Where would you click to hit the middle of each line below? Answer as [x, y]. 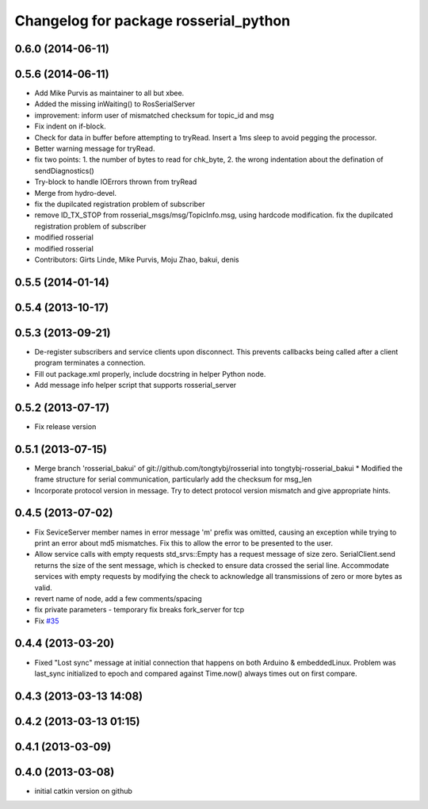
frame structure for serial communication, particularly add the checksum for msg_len [173, 479]
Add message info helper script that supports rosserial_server [136, 385]
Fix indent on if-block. [70, 126]
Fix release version [65, 426]
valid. [44, 588]
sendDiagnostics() [64, 171]
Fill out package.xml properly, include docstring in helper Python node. [150, 374]
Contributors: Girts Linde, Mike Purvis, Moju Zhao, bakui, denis [137, 259]
